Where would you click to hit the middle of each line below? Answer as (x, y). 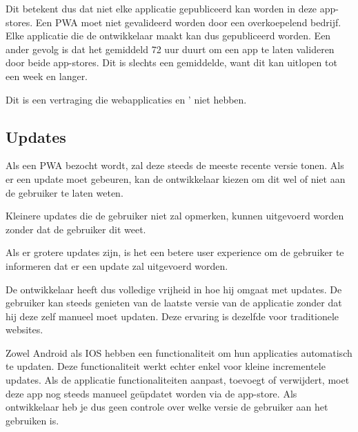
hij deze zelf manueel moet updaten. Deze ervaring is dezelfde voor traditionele (172, 316)
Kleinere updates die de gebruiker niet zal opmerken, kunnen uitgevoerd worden (175, 216)
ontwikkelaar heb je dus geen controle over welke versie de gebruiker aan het (167, 407)
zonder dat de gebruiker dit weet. (76, 229)
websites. (24, 330)
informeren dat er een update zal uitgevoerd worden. (117, 265)
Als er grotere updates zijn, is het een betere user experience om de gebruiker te (175, 252)
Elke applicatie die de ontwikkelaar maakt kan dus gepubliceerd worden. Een (168, 36)
